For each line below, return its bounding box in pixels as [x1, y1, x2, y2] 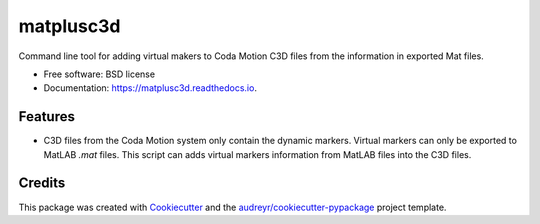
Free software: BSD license [43, 68, 155, 80]
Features [18, 108, 75, 125]
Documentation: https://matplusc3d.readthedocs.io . [43, 82, 257, 94]
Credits [18, 175, 66, 192]
